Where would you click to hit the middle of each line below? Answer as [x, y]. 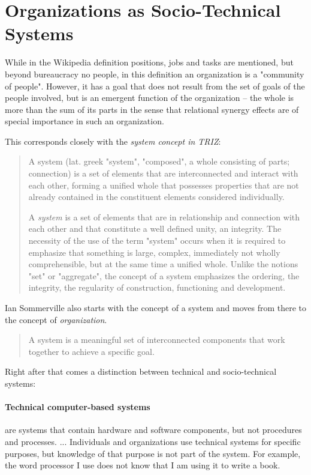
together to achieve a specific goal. [91, 351]
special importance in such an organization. [84, 121]
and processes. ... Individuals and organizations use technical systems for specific [153, 441]
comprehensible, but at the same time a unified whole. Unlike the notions [163, 264]
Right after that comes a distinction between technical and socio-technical [141, 371]
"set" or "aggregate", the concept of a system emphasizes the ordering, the [164, 275]
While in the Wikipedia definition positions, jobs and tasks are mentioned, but [149, 62]
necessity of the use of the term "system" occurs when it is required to [157, 241]
